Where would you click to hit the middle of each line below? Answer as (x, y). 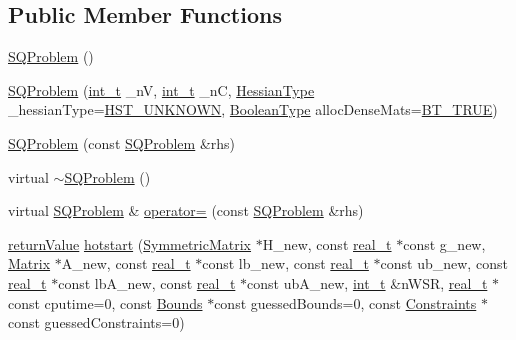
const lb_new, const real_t (285, 263)
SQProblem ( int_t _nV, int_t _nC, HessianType (161, 89)
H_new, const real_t (327, 243)
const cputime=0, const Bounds (105, 302)
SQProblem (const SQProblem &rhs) (122, 142)
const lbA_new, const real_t (147, 282)
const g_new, (444, 243)
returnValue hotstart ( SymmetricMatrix (130, 243)
